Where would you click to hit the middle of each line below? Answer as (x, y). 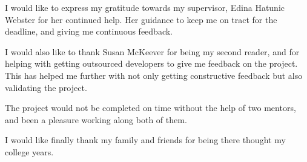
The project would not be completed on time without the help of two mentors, (150, 108)
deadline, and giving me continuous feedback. (89, 31)
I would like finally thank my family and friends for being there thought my (145, 140)
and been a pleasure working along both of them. (96, 119)
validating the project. (46, 87)
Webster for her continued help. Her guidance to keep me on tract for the (141, 19)
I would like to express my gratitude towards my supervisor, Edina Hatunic (145, 7)
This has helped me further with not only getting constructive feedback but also (154, 75)
